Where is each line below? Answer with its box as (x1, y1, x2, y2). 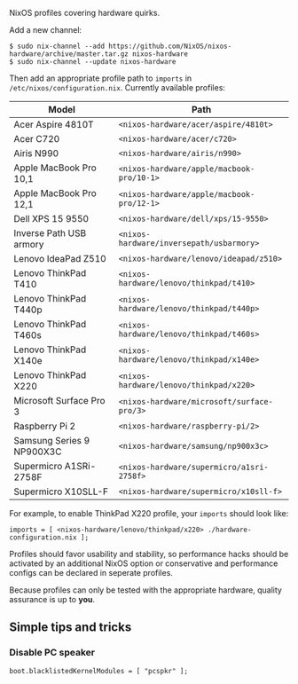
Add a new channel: (9, 25, 82, 35)
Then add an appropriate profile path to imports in (9, 73, 192, 83)
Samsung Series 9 (13, 435, 90, 446)
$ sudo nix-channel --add (9, 42, 105, 51)
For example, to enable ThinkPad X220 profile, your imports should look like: (9, 508, 289, 518)
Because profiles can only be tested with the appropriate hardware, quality (9, 585, 282, 595)
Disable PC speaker (9, 647, 96, 659)
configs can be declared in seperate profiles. (9, 568, 173, 578)
